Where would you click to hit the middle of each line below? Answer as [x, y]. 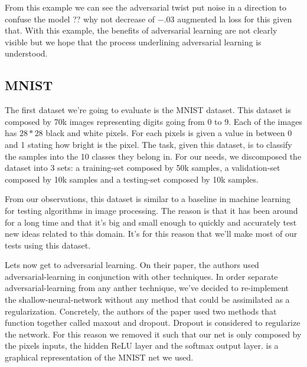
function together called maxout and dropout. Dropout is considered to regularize [153, 323]
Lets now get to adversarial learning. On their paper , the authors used [132, 265]
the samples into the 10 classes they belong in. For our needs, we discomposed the [153, 156]
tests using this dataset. [48, 245]
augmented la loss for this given [235, 19]
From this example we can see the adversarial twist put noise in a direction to [146, 7]
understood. [26, 53]
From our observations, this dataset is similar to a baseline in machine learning [148, 199]
